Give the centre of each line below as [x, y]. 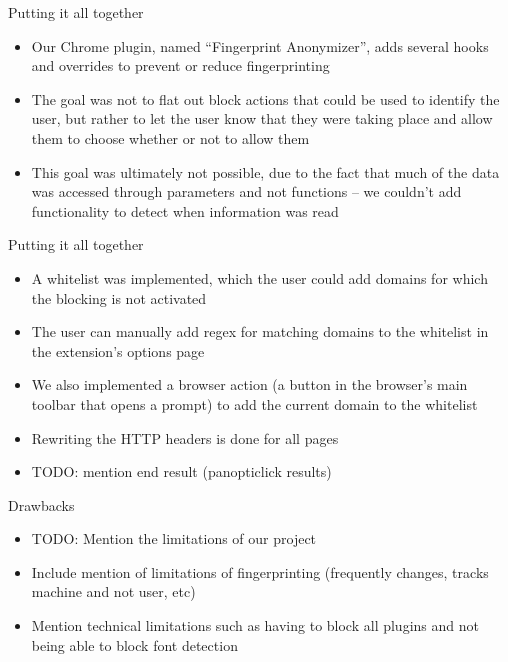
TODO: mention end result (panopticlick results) [181, 471]
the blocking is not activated [119, 297]
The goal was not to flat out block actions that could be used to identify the [265, 98]
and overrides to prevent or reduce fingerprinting [180, 65]
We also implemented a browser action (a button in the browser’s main [249, 384]
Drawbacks [41, 504]
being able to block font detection [134, 644]
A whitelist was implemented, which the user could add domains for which [259, 277]
